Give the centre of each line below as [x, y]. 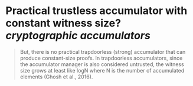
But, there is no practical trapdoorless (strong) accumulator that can [103, 51]
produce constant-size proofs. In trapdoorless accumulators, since [101, 58]
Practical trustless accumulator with [97, 11]
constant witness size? [63, 23]
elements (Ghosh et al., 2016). [56, 77]
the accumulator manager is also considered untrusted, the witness [102, 64]
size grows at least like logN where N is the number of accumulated [102, 70]
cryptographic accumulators [78, 36]
